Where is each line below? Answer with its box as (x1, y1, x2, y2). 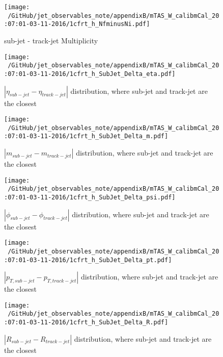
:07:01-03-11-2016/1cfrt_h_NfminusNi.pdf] (4, 20, 150, 28)
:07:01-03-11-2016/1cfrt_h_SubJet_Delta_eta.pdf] (4, 70, 176, 78)
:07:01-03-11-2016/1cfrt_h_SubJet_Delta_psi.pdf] (4, 194, 176, 201)
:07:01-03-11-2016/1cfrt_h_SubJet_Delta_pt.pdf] (4, 256, 172, 264)
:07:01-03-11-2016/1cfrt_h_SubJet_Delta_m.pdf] (4, 133, 169, 140)
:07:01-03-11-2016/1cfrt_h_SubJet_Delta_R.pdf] (4, 319, 169, 326)
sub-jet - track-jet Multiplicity (4, 35, 98, 45)
